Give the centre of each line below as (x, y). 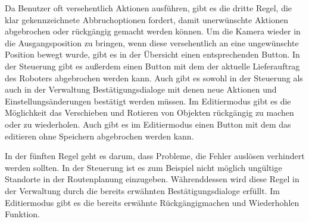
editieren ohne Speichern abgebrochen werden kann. (99, 136)
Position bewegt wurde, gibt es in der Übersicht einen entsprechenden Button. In (152, 54)
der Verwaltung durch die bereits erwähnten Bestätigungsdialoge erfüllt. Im (142, 190)
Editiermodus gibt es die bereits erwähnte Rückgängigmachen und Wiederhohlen (152, 202)
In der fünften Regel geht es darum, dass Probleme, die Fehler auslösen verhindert (155, 156)
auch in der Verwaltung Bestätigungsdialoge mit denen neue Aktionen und (141, 89)
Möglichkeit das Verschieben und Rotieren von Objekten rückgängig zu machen (149, 112)
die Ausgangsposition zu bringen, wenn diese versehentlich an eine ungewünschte (152, 42)
